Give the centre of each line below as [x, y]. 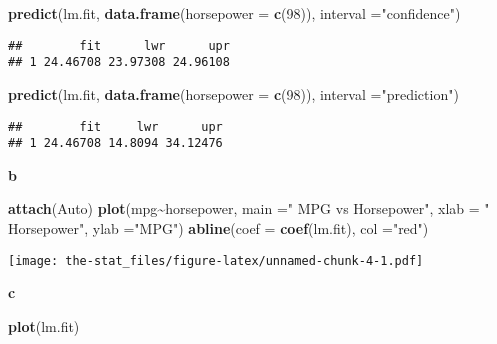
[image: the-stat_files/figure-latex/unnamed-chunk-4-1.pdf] [216, 260]
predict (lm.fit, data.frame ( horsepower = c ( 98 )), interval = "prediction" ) [233, 93]
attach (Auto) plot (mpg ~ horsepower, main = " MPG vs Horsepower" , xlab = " [249, 208]
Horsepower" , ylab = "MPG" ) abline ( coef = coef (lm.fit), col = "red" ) [218, 228]
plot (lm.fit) [44, 325]
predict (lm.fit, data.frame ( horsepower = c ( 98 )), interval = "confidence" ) [234, 13]
